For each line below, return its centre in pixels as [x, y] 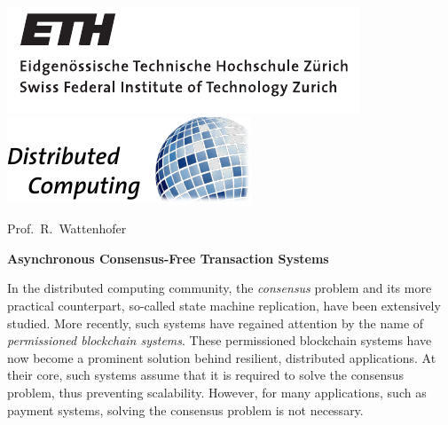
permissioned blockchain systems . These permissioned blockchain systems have [220, 340]
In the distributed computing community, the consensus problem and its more [220, 288]
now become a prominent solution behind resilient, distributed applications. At [222, 357]
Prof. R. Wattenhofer [67, 228]
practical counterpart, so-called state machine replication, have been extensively [224, 305]
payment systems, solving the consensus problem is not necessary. [185, 409]
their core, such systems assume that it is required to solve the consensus [205, 375]
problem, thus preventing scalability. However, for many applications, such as [217, 392]
